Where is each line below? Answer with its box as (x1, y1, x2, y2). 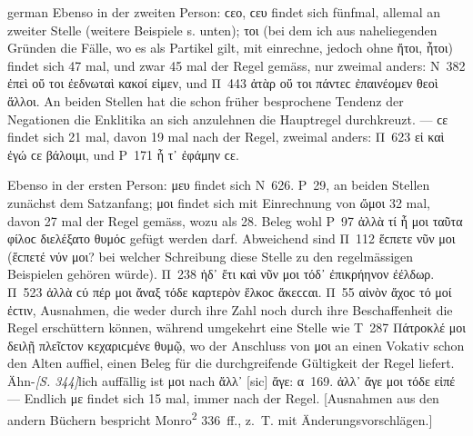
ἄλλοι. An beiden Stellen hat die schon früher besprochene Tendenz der (7, 91, 404, 110)
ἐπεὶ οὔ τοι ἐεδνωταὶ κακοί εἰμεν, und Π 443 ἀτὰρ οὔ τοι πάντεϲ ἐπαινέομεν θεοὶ (7, 74, 438, 93)
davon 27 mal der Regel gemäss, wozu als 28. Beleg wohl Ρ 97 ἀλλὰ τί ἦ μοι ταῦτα (7, 211, 463, 230)
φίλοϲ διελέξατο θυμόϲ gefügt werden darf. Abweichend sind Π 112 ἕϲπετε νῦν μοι (7, 229, 456, 248)
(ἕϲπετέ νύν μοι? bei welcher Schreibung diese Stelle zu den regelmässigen (7, 246, 414, 265)
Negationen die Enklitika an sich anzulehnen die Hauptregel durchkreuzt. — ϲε (7, 109, 448, 128)
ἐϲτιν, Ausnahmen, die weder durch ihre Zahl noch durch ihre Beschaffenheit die (7, 300, 453, 319)
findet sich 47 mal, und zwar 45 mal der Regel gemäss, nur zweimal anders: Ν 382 (7, 55, 466, 74)
